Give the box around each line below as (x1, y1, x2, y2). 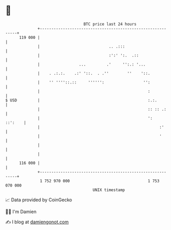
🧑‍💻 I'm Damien (5, 208, 37, 215)
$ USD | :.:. (5, 97, 158, 103)
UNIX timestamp (92, 187, 125, 193)
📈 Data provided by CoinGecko (5, 197, 72, 203)
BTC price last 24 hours (83, 22, 137, 27)
